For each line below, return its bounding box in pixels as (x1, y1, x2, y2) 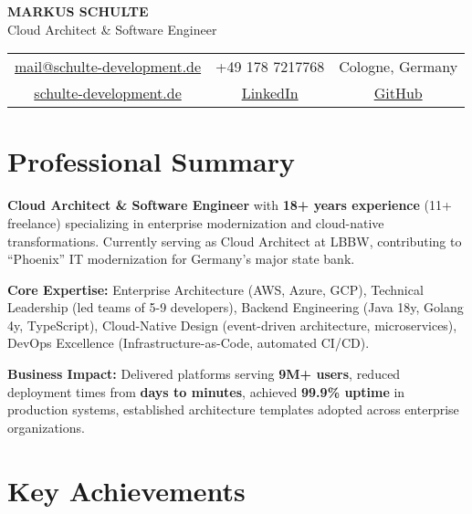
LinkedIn (241, 82, 299, 104)
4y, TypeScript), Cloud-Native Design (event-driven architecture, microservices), (7, 315, 457, 334)
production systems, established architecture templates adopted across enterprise (7, 400, 459, 419)
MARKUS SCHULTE (7, 2, 149, 20)
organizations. (7, 417, 85, 436)
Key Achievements (7, 471, 246, 509)
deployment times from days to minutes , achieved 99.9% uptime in (7, 382, 405, 401)
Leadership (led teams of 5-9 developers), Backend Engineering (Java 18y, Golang (7, 298, 464, 317)
